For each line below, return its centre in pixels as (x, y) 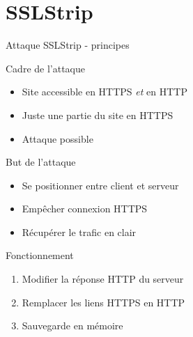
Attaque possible (57, 138)
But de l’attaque (41, 162)
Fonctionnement (40, 255)
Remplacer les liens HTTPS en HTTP (103, 302)
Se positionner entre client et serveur (100, 185)
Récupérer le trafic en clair (79, 232)
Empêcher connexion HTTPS (85, 209)
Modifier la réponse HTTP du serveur (103, 279)
